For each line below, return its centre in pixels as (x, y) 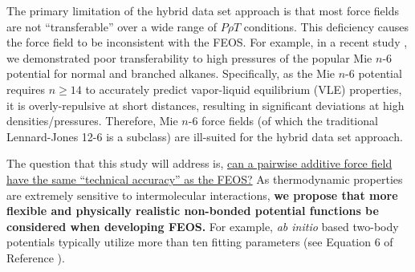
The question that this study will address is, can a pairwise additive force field (199, 163)
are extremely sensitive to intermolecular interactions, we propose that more (202, 195)
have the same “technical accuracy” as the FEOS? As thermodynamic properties (205, 179)
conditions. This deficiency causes (326, 26)
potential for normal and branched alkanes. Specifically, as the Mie (171, 73)
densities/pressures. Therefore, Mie (92, 121)
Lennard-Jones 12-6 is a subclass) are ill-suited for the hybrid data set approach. (205, 136)
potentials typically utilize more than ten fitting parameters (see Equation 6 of (200, 242)
